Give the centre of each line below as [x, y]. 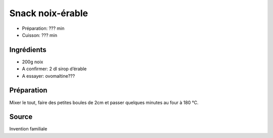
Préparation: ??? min [43, 28]
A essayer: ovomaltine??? [49, 76]
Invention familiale [28, 129]
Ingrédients [28, 50]
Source [21, 117]
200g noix [33, 62]
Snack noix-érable [49, 13]
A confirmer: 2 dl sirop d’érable [54, 69]
